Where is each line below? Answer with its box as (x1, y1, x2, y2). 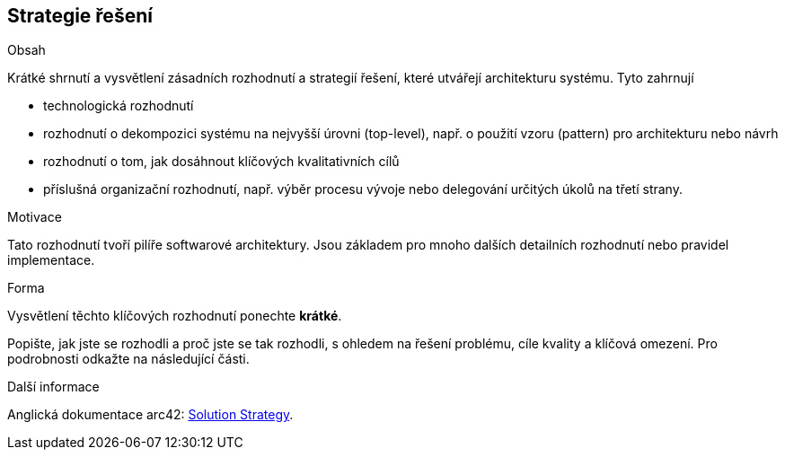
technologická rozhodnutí (43, 98, 194, 114)
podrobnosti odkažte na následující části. (7, 351, 250, 367)
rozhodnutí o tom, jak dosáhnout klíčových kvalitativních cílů (43, 154, 400, 170)
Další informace (7, 379, 100, 395)
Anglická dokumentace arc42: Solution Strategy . (7, 407, 294, 423)
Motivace (7, 209, 62, 225)
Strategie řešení (7, 4, 153, 27)
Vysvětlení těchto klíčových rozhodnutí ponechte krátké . (7, 308, 342, 324)
